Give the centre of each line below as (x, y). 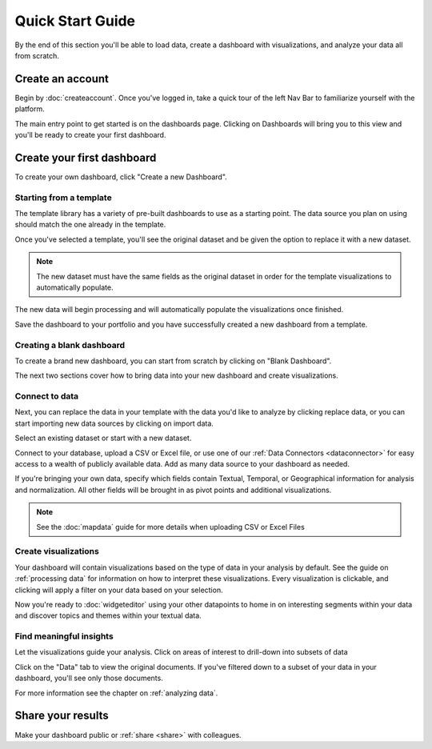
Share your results (62, 716)
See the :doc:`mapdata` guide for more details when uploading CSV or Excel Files (171, 527)
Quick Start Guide (75, 21)
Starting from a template (63, 198)
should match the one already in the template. (90, 225)
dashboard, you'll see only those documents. (89, 678)
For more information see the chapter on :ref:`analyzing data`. (116, 693)
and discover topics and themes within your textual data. (108, 615)
